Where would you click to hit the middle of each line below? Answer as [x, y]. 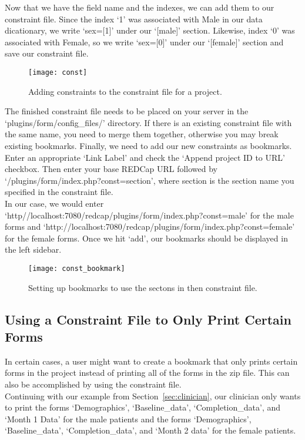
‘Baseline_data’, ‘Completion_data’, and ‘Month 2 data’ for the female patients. [150, 430]
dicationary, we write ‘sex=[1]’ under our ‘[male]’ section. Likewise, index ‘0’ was [150, 30]
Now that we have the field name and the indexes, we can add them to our [140, 7]
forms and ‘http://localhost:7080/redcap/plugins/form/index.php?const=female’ [150, 226]
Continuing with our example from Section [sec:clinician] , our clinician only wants [153, 396]
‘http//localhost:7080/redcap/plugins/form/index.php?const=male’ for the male [149, 215]
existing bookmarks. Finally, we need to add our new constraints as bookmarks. [148, 145]
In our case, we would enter [54, 203]
